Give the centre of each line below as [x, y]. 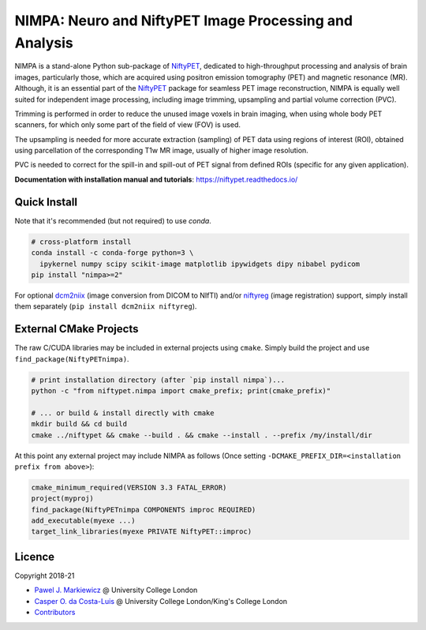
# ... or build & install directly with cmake [123, 413]
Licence [35, 557]
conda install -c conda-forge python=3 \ [112, 253]
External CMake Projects [77, 329]
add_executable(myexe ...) [83, 521]
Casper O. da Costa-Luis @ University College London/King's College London [161, 601]
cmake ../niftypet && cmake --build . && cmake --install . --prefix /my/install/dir [202, 435]
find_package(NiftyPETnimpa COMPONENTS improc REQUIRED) [144, 510]
